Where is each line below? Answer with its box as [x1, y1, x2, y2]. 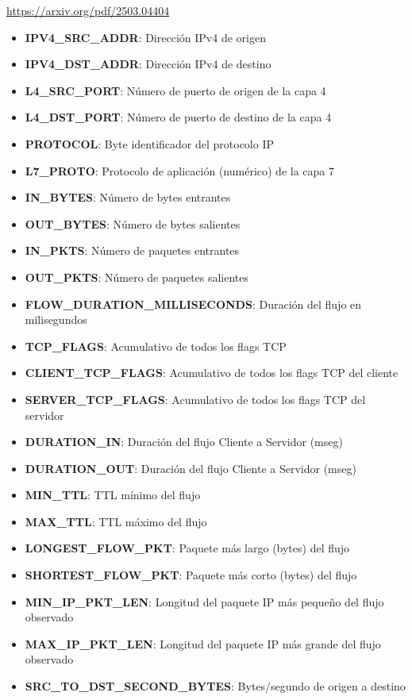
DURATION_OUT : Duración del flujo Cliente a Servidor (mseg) [25, 460, 356, 476]
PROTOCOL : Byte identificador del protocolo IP [25, 135, 275, 152]
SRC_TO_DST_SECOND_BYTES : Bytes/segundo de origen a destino [25, 678, 406, 694]
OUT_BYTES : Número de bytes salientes [25, 215, 241, 232]
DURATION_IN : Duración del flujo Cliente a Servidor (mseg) [25, 433, 343, 450]
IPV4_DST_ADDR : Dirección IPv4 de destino [25, 56, 271, 72]
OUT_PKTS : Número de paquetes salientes [25, 268, 249, 285]
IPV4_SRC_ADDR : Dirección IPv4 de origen [25, 29, 266, 45]
